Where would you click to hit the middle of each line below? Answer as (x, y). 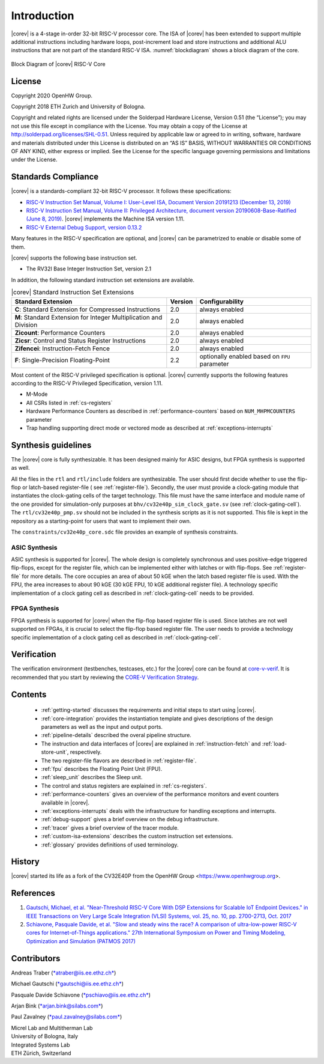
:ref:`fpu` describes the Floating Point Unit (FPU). (102, 768)
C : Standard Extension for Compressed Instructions (87, 309)
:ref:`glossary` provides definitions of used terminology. (110, 845)
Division (26, 324)
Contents (29, 694)
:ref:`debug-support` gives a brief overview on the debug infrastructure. (130, 819)
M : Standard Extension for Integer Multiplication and (88, 317)
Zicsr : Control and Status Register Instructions (80, 341)
